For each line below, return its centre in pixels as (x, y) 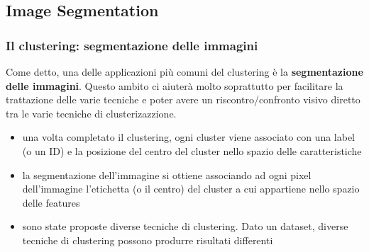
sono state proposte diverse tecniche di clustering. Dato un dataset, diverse (185, 226)
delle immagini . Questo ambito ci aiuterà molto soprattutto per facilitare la (175, 85)
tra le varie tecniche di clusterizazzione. (91, 113)
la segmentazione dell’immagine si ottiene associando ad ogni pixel (167, 174)
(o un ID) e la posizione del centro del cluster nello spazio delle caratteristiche (192, 150)
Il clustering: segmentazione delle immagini (132, 45)
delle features (51, 202)
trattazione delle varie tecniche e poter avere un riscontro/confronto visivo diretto (183, 99)
